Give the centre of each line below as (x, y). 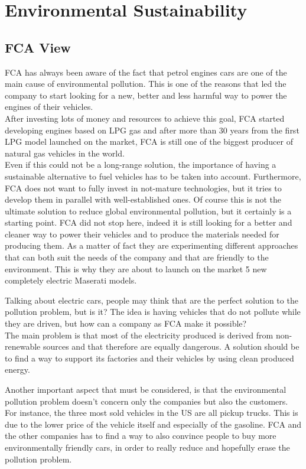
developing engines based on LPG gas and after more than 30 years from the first (152, 130)
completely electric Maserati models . (71, 280)
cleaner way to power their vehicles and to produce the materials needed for (142, 234)
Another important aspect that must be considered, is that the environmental (146, 390)
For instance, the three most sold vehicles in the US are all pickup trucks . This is (152, 413)
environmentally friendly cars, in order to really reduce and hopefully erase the (147, 447)
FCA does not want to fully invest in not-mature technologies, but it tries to (143, 188)
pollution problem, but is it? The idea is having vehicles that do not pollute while (153, 312)
